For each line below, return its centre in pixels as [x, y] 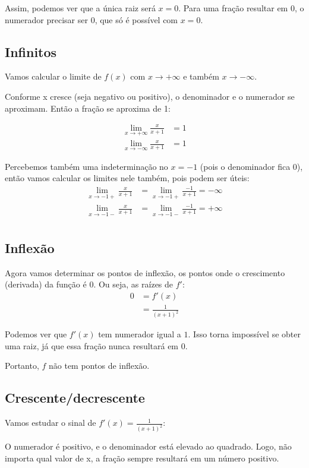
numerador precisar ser [46, 19]
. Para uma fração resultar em [233, 8]
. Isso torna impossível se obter [244, 334]
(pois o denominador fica [245, 166]
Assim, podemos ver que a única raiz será [80, 8]
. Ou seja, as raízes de [133, 284]
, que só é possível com [136, 19]
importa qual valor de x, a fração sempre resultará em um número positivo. [142, 458]
